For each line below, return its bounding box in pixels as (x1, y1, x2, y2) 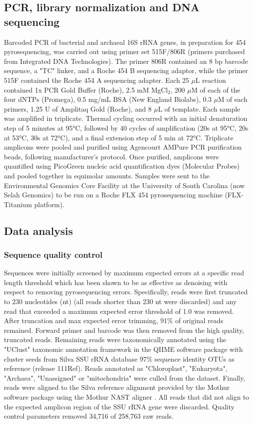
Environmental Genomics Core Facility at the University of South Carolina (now (4, 180, 245, 190)
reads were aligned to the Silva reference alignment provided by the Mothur (4, 382, 230, 392)
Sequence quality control (4, 248, 103, 260)
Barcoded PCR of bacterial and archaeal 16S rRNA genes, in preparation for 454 (4, 37, 246, 47)
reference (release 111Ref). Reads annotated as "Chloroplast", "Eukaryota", (4, 363, 228, 373)
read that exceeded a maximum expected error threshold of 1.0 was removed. (4, 306, 234, 316)
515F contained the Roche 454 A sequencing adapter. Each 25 (4, 75, 189, 85)
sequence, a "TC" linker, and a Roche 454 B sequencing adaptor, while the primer (4, 65, 248, 76)
